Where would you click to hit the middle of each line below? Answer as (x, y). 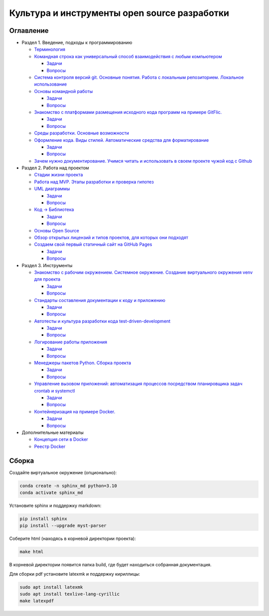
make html (32, 552)
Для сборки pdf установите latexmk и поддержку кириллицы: (75, 574)
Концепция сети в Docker (61, 439)
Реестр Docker (50, 446)
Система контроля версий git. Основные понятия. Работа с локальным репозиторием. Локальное (139, 78)
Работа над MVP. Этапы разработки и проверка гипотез (94, 182)
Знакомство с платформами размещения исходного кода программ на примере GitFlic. (128, 112)
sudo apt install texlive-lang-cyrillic (69, 594)
